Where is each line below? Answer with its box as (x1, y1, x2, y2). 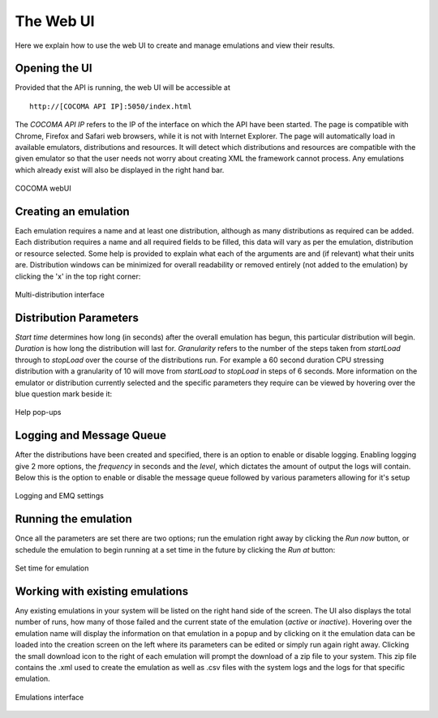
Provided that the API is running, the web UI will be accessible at (15, 83, 231, 92)
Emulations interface (15, 692, 84, 702)
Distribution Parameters (15, 310, 140, 324)
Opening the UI (15, 62, 92, 75)
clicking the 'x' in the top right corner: (15, 271, 141, 281)
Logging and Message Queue (15, 429, 166, 442)
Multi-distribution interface (15, 290, 105, 300)
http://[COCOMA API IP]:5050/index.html (29, 101, 192, 111)
